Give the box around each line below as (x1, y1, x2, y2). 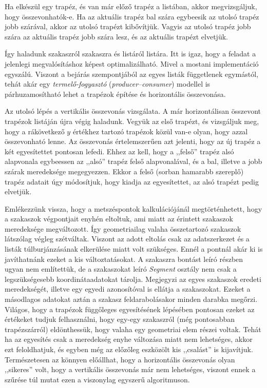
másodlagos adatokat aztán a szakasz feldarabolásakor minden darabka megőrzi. (5, 294, 258, 304)
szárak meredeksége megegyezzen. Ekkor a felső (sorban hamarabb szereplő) (5, 166, 244, 176)
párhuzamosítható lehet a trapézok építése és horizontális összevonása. (5, 88, 226, 99)
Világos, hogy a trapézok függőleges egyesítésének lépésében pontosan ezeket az (5, 303, 255, 314)
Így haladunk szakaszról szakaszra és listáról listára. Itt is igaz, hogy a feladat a (5, 48, 256, 59)
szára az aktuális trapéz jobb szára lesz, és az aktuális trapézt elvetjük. (5, 31, 228, 42)
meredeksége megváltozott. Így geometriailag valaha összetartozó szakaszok (5, 223, 241, 234)
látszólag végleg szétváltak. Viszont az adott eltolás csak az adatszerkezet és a (5, 233, 250, 244)
